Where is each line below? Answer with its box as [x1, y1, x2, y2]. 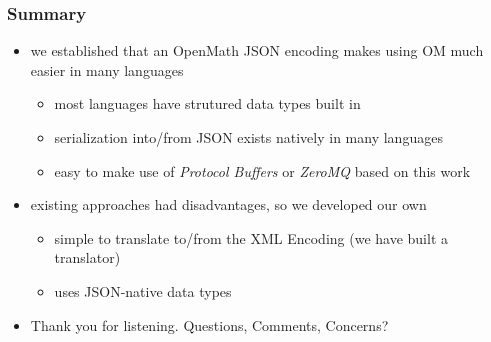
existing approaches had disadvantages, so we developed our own [30, 194, 427, 215]
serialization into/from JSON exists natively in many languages [54, 127, 443, 147]
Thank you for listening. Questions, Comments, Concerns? [30, 314, 389, 335]
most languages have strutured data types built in [54, 93, 361, 114]
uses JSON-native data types [54, 280, 232, 301]
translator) [54, 247, 121, 268]
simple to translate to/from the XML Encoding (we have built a [54, 227, 448, 248]
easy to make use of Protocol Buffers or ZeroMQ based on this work [54, 160, 471, 181]
